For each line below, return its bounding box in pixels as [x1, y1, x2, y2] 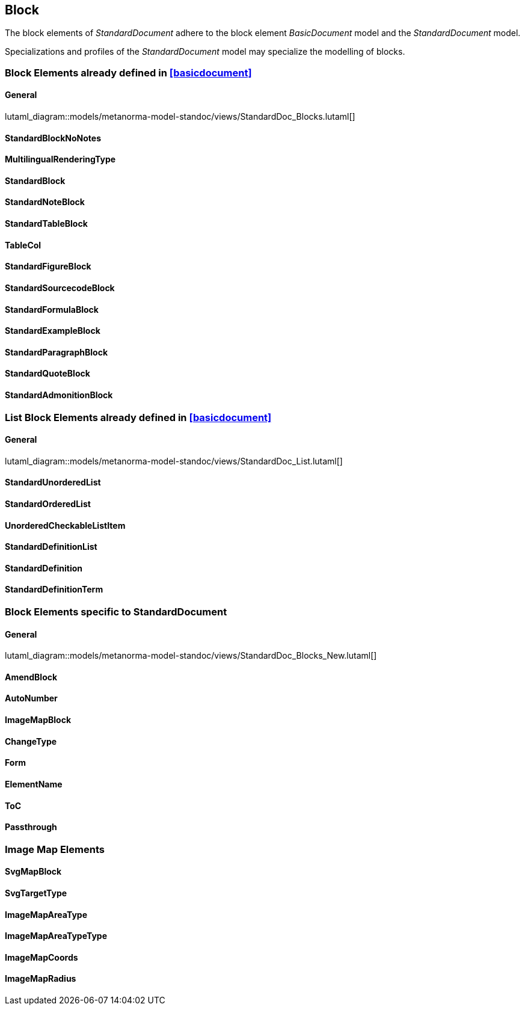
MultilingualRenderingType [5, 154, 116, 165]
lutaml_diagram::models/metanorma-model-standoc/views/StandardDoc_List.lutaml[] [5, 455, 343, 466]
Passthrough [5, 822, 57, 833]
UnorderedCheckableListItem [5, 520, 126, 531]
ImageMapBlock [5, 715, 72, 725]
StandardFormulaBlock [5, 304, 99, 315]
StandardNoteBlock [5, 197, 85, 208]
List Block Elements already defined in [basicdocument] [5, 411, 272, 423]
